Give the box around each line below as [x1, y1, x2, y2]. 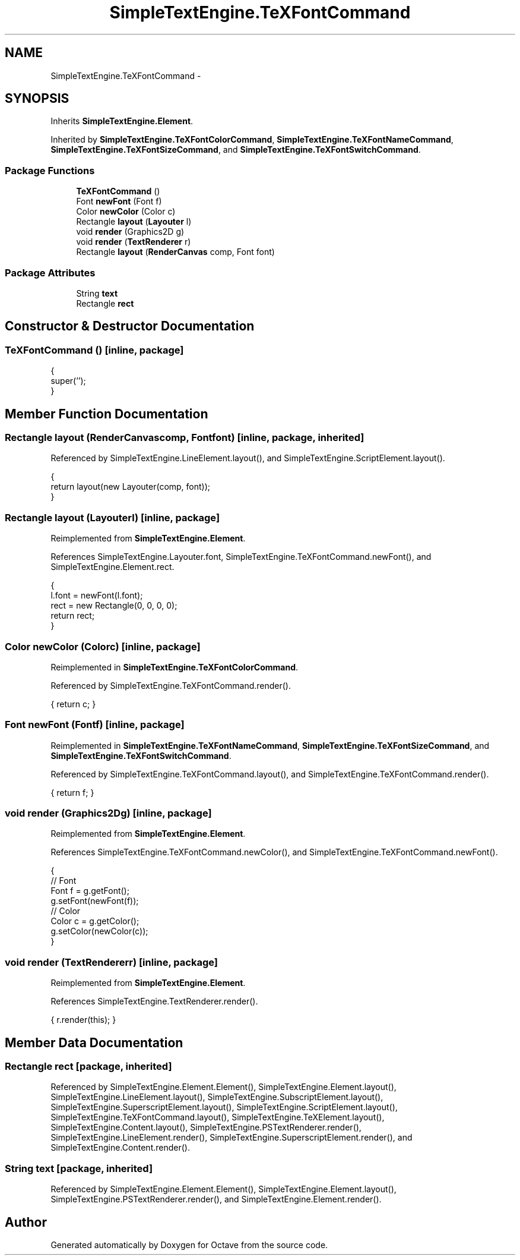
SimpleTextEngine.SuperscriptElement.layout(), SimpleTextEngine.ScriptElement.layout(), [50, 1102, 398, 1113]
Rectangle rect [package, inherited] [5, 1060, 172, 1072]
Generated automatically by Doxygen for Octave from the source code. [50, 1239, 328, 1250]
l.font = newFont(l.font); [50, 590, 143, 601]
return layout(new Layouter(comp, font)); [50, 481, 211, 492]
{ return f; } [50, 787, 94, 798]
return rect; [50, 610, 95, 621]
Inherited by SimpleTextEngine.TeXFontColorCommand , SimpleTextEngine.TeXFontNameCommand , [50, 134, 454, 145]
